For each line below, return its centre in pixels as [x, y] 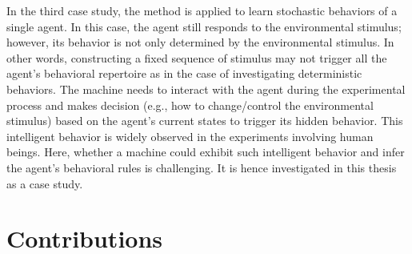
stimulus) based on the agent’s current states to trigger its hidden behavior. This [205, 121]
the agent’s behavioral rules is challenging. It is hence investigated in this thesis [202, 167]
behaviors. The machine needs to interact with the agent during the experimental [206, 89]
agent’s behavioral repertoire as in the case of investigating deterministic [184, 73]
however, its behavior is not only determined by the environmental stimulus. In [200, 42]
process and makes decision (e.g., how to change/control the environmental [190, 105]
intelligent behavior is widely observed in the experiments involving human [190, 136]
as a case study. [45, 183]
